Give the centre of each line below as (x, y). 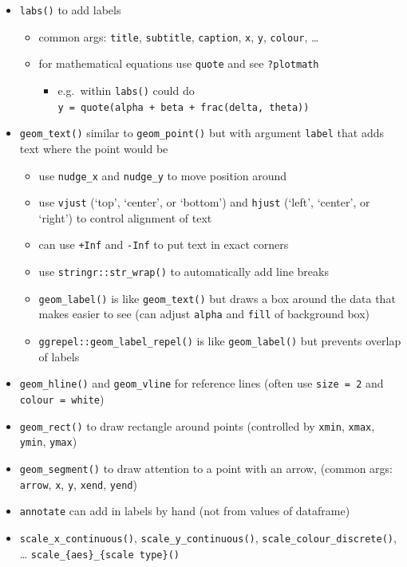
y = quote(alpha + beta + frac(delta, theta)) (184, 107)
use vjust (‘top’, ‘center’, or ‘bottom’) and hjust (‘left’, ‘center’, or (204, 202)
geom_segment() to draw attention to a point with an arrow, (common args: (206, 468)
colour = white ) (62, 398)
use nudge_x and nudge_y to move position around (163, 175)
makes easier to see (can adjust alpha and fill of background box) (204, 314)
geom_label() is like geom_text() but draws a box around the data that (217, 298)
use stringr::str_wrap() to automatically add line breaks (184, 272)
